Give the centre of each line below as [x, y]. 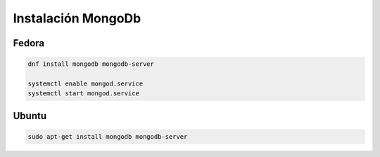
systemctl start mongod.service [84, 94]
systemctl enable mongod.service [85, 83]
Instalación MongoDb [77, 18]
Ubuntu [30, 116]
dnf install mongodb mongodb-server [91, 64]
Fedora [29, 43]
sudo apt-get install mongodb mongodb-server [108, 136]
